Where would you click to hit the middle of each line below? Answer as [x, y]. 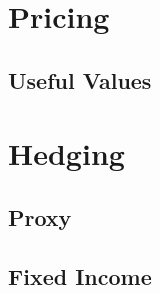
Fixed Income [80, 275]
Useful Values [80, 79]
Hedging [66, 153]
